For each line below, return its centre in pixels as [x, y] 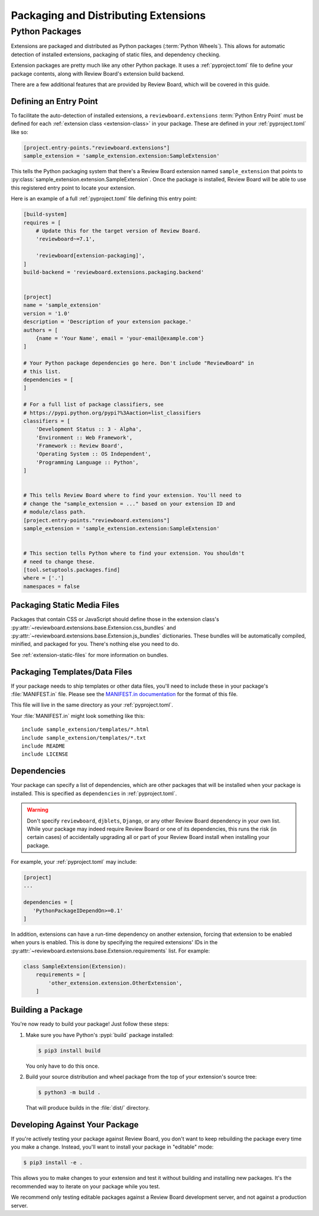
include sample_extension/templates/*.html [85, 729]
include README [43, 746]
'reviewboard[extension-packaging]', [90, 256]
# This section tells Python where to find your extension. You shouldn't [134, 553]
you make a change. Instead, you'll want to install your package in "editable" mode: [112, 1147]
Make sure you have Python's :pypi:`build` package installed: [100, 1035]
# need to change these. [59, 562]
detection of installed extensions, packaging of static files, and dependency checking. [116, 54]
